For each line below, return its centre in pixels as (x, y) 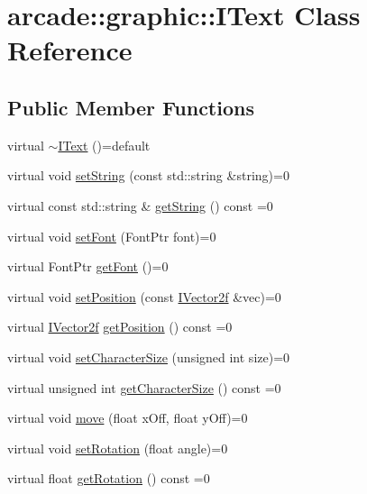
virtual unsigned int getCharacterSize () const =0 (144, 387)
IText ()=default (104, 145)
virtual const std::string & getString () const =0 (140, 205)
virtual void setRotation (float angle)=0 (118, 448)
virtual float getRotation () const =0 (109, 478)
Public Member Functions (131, 107)
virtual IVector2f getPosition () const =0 (120, 327)
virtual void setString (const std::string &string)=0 (148, 175)
